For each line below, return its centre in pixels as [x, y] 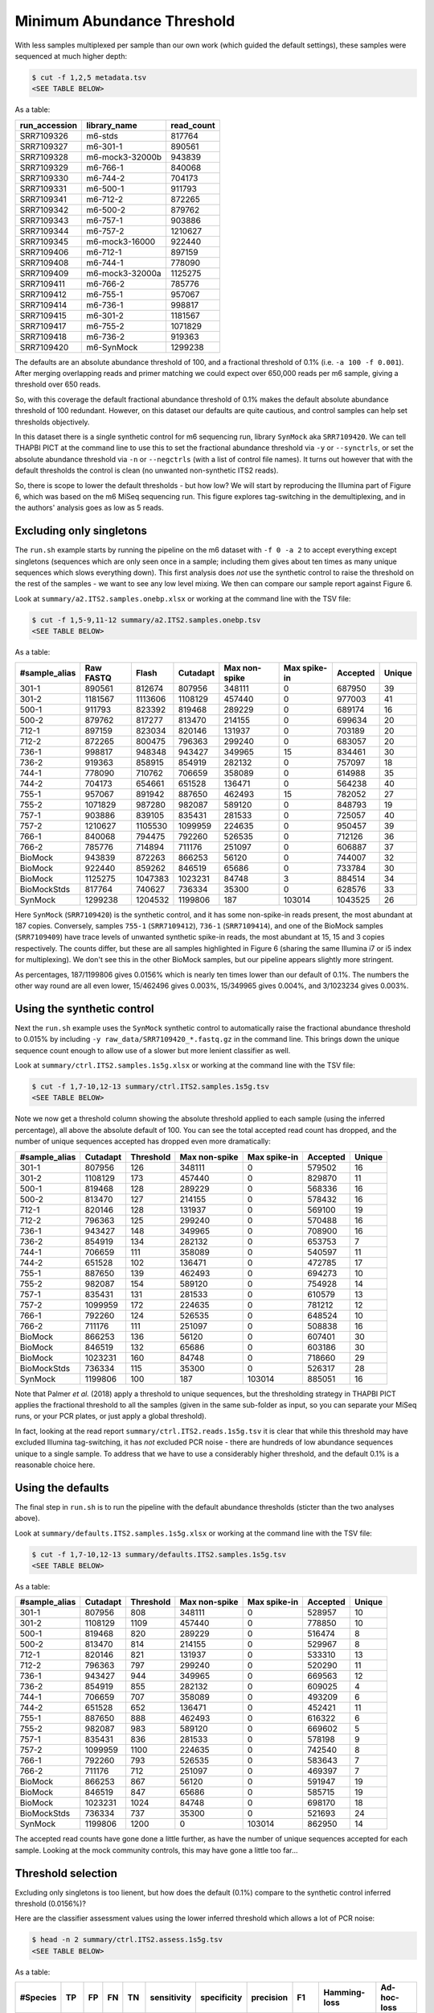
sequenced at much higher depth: [71, 56]
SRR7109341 [43, 199]
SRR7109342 [44, 209]
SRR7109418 [43, 337]
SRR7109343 [44, 220]
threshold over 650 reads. [58, 384]
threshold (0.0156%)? [50, 1903]
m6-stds [102, 135]
